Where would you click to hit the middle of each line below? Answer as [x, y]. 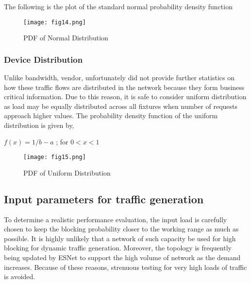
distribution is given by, [39, 125]
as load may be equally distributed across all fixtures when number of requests [121, 106]
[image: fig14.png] [55, 22]
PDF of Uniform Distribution [67, 172]
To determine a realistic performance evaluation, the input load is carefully [116, 219]
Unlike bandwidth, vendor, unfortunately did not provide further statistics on [119, 78]
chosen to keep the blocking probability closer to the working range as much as [121, 229]
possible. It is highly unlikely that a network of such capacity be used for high [120, 238]
